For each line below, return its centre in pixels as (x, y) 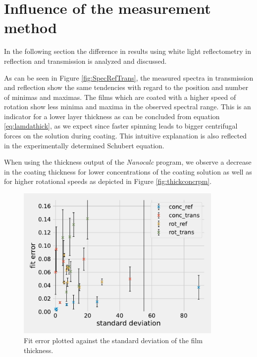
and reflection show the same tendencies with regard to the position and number (126, 87)
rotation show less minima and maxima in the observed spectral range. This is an (128, 107)
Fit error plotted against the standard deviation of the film (113, 340)
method (30, 27)
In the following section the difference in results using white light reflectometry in (128, 51)
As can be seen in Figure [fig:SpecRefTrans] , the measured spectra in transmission (129, 77)
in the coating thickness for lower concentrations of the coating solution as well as (128, 171)
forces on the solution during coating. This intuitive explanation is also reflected (126, 136)
